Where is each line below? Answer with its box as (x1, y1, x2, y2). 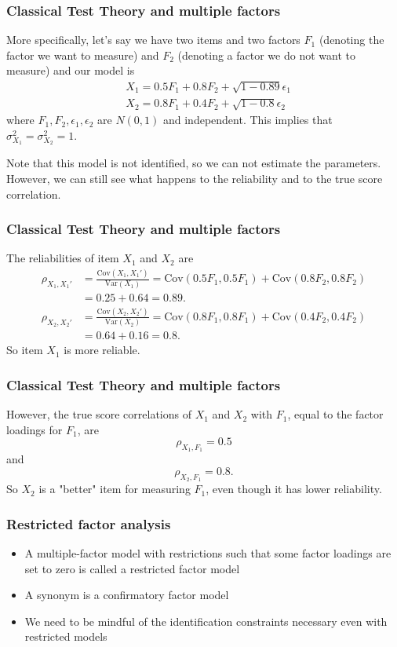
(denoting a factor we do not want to (177, 46, 355, 63)
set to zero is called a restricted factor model (24, 560, 240, 576)
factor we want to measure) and (6, 46, 159, 63)
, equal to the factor (287, 406, 384, 422)
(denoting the (319, 31, 384, 48)
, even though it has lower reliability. (206, 481, 382, 497)
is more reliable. (64, 342, 140, 358)
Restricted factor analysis (6, 514, 171, 533)
